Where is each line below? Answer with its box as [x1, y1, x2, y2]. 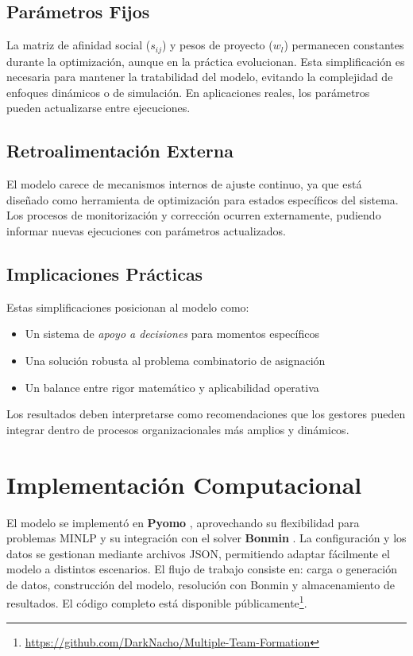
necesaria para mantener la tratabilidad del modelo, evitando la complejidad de [6, 68, 393, 85]
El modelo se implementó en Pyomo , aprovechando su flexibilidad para [6, 514, 360, 530]
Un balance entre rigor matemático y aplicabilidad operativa [25, 378, 319, 395]
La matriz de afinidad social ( [6, 37, 151, 53]
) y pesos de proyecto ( [161, 37, 273, 53]
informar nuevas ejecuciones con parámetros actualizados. [6, 223, 287, 239]
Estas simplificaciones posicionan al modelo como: [6, 298, 249, 315]
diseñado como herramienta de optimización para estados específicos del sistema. [6, 191, 399, 208]
